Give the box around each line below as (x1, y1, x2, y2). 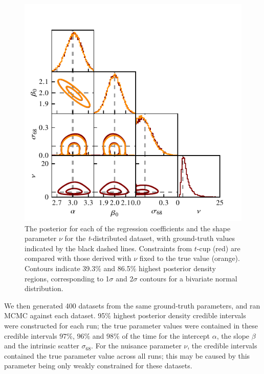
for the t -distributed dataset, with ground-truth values (64, 233, 235, 244)
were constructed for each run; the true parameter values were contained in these (4, 320, 258, 331)
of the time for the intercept (122, 330, 210, 341)
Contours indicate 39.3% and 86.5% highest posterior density (25, 262, 216, 273)
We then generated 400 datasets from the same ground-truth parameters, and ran (4, 300, 260, 311)
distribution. (25, 283, 63, 294)
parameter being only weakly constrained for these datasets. (4, 360, 192, 371)
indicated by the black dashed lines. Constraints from (25, 243, 192, 253)
